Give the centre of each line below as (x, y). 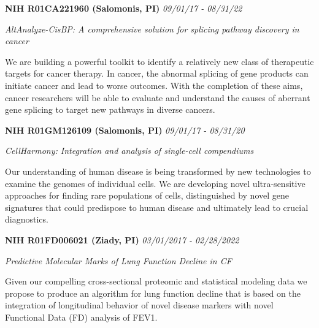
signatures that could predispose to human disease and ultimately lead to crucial (157, 207)
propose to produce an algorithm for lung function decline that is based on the (153, 293)
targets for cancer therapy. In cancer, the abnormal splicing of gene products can (157, 73)
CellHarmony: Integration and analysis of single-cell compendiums (129, 151)
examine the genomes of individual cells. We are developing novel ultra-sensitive (155, 183)
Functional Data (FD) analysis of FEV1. (81, 317)
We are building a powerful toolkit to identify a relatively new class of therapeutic (159, 61)
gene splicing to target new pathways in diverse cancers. (110, 109)
